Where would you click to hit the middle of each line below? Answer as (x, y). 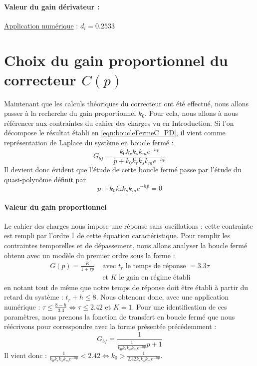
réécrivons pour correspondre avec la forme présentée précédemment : (110, 326)
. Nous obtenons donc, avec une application (162, 297)
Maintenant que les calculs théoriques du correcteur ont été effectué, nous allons (127, 103)
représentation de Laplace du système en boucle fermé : (89, 143)
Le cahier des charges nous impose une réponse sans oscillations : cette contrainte (128, 225)
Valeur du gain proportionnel (55, 206)
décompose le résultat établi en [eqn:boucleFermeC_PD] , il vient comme (115, 133)
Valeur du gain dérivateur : (52, 6)
